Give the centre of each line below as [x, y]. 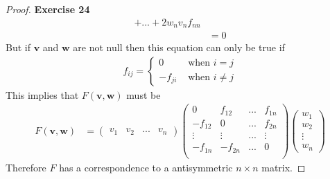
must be [144, 94]
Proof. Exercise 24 [48, 9]
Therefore [26, 167]
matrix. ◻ [284, 167]
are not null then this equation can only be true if [179, 47]
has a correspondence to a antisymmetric [146, 167]
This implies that [42, 94]
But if [18, 47]
